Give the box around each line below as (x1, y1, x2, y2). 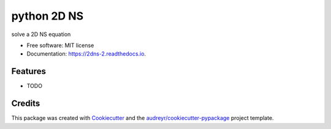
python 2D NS (11, 9, 84, 23)
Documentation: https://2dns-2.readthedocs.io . (26, 50, 146, 57)
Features (11, 66, 46, 76)
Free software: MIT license (26, 42, 94, 49)
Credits (11, 98, 40, 109)
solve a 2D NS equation (11, 31, 71, 38)
